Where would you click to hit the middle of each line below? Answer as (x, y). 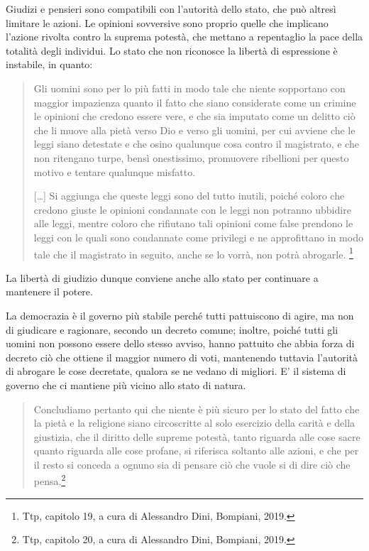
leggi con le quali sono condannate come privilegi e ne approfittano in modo (198, 237)
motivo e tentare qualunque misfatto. (115, 171)
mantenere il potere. (49, 291)
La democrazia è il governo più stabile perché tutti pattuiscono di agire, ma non (180, 315)
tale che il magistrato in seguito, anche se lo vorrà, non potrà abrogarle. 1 (193, 253)
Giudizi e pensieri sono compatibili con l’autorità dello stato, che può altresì (171, 9)
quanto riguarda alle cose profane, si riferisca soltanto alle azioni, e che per (196, 451)
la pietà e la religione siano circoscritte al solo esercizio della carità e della (194, 423)
